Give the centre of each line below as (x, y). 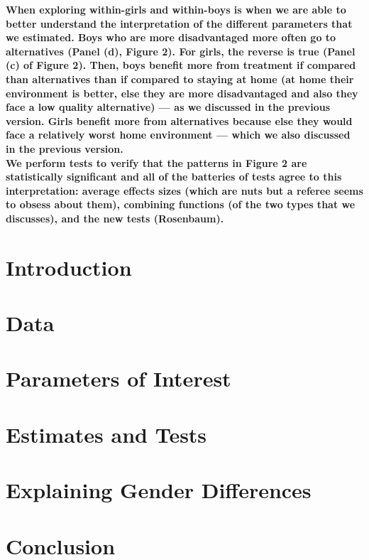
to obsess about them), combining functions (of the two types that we (181, 204)
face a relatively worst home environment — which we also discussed (178, 135)
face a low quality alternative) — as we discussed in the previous (168, 107)
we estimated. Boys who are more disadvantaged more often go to (171, 37)
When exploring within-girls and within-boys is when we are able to (176, 9)
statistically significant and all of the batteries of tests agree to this (174, 177)
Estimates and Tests (106, 434)
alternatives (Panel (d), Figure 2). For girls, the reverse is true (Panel (181, 51)
